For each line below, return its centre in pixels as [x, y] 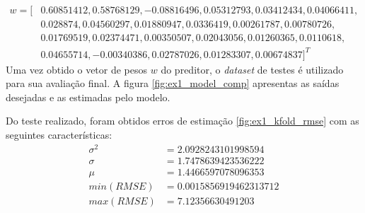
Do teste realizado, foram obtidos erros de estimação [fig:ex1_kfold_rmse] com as [182, 121]
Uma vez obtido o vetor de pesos [77, 69]
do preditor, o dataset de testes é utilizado [252, 69]
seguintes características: [59, 134]
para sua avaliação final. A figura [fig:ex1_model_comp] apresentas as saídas [173, 83]
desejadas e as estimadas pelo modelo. [88, 97]
